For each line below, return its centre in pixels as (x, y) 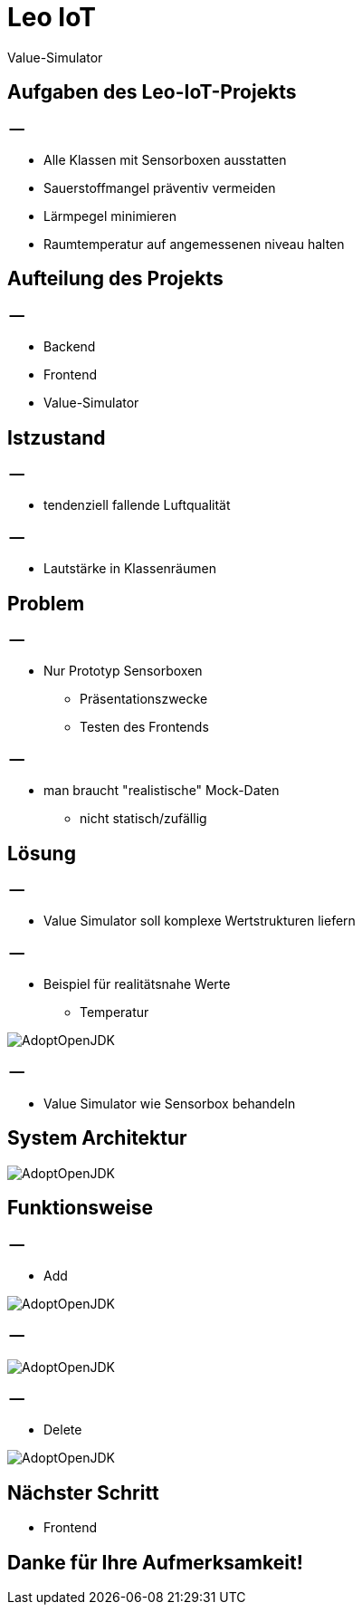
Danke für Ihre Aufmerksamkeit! (155, 1562)
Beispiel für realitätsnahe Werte (137, 984)
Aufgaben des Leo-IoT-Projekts (152, 92)
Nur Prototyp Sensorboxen (123, 671)
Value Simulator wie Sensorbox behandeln (170, 1103)
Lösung (42, 853)
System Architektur (97, 1138)
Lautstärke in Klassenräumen (130, 569)
